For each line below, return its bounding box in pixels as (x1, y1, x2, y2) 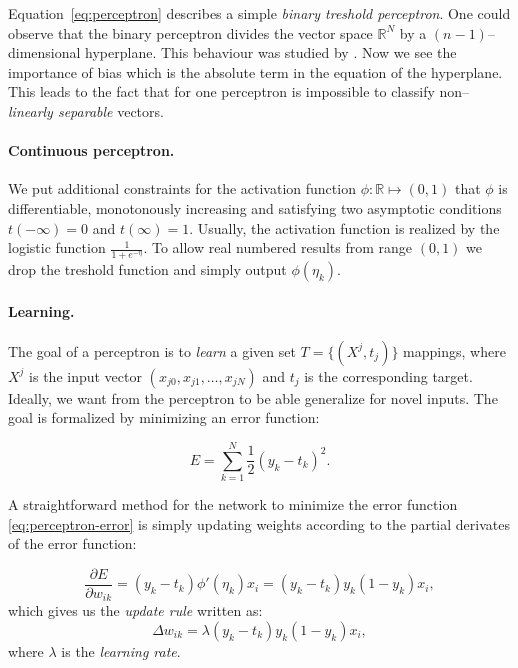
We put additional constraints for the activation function (8, 178, 356, 199)
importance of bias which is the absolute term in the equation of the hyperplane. (8, 61, 503, 82)
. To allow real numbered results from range (143, 237, 413, 258)
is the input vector (29, 365, 142, 386)
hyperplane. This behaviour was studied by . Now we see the (85, 42, 457, 63)
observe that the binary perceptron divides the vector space (8, 22, 373, 43)
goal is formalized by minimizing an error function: (8, 407, 320, 428)
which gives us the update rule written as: (8, 600, 263, 621)
